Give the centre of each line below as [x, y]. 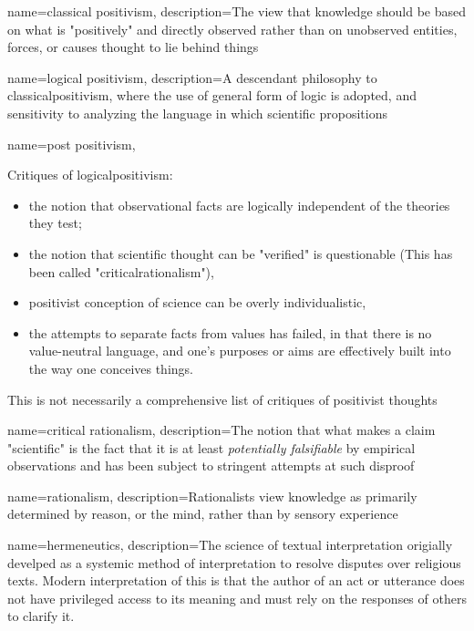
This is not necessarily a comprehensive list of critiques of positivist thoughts [222, 399]
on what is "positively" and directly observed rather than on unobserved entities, [232, 29]
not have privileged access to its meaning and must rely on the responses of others [237, 598]
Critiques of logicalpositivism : [90, 175]
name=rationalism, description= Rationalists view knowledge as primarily [212, 496]
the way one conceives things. [111, 368]
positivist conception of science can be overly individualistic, [197, 302]
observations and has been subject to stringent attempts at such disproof [211, 465]
